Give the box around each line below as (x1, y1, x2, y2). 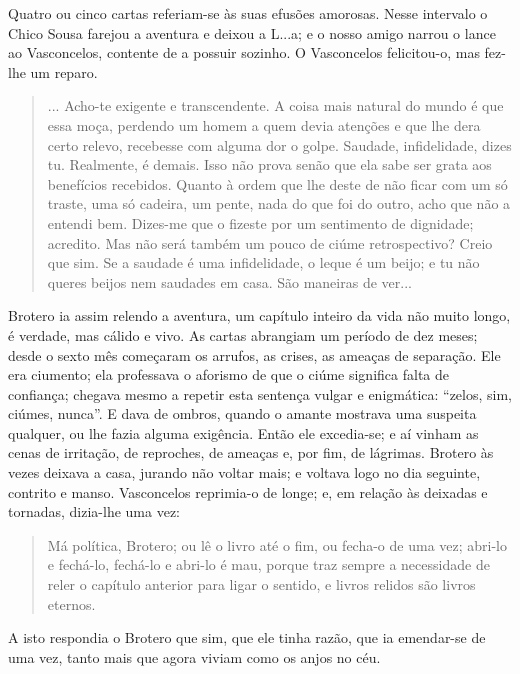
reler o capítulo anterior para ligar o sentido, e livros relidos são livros (47, 574, 476, 595)
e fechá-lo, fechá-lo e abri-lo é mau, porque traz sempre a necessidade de (47, 554, 490, 575)
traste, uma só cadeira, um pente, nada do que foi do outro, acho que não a (47, 193, 511, 214)
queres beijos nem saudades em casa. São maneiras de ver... (47, 271, 412, 292)
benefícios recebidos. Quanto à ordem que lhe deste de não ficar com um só (47, 173, 508, 194)
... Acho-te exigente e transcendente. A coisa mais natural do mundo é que (47, 95, 504, 116)
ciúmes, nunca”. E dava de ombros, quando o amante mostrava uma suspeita (8, 403, 477, 424)
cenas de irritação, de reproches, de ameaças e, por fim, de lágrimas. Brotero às (8, 442, 494, 463)
